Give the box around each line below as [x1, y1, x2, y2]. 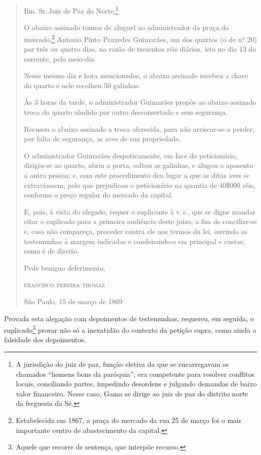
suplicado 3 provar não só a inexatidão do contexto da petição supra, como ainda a [4, 323, 256, 335]
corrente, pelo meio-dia [24, 53, 94, 64]
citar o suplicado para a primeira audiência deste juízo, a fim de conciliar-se [24, 216, 257, 226]
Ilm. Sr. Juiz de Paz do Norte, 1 [24, 4, 118, 16]
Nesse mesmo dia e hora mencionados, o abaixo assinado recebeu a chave [24, 70, 248, 81]
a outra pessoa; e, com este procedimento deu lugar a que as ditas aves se [24, 170, 250, 180]
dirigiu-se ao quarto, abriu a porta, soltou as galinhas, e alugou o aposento [24, 160, 253, 170]
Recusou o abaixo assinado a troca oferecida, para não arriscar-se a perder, [24, 123, 254, 134]
